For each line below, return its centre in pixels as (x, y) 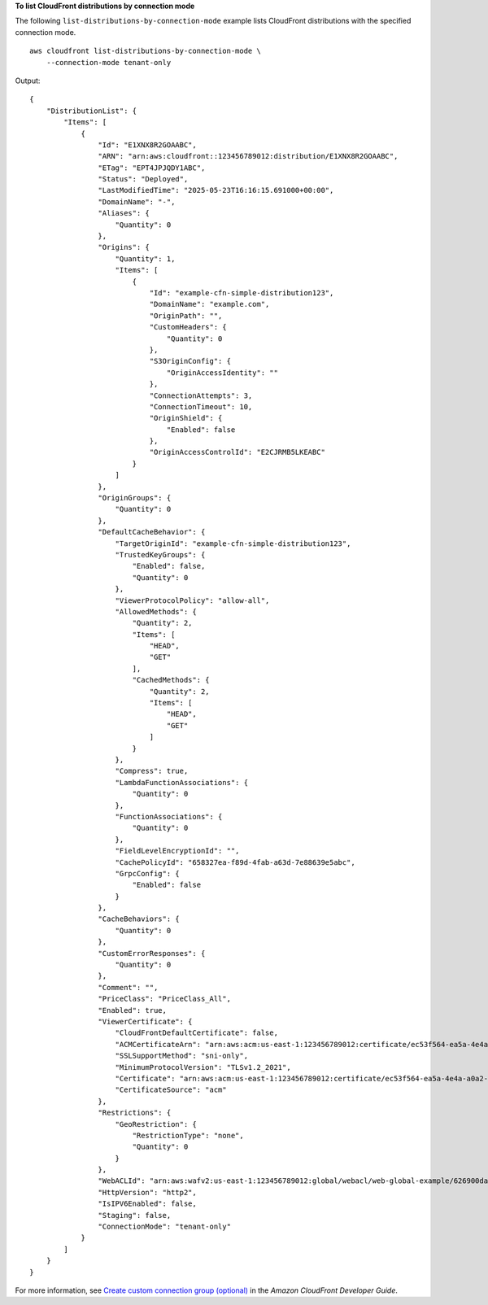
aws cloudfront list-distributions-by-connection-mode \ (146, 51)
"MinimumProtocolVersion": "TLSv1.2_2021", (203, 1067)
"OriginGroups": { (135, 498)
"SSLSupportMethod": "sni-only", (181, 1056)
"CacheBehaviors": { (139, 919)
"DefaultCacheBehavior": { (152, 532)
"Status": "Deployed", (143, 179)
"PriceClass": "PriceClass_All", (165, 999)
